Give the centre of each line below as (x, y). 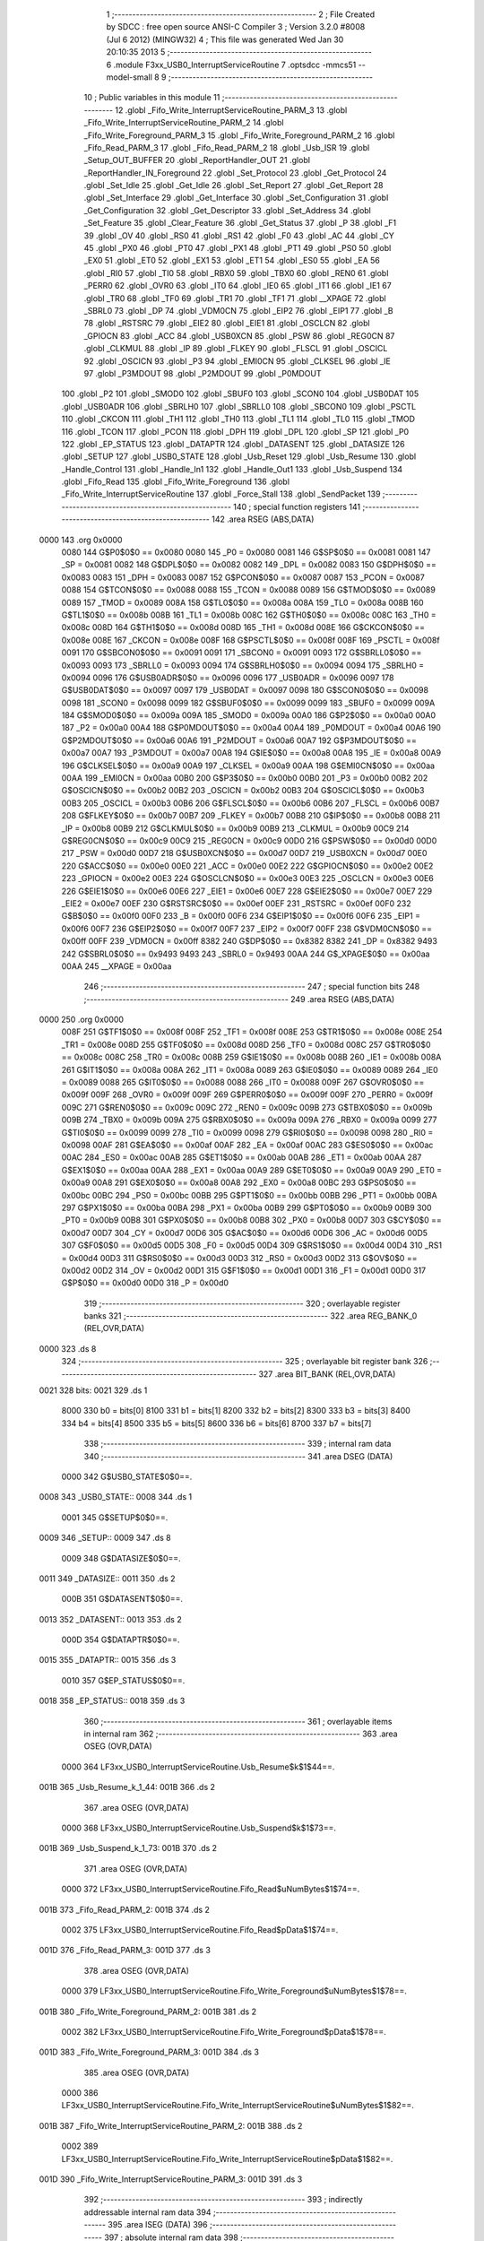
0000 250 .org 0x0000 (82, 1020)
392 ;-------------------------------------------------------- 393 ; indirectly (223, 2200)
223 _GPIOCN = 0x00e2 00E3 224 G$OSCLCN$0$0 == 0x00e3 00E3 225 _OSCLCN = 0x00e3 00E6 (247, 878)
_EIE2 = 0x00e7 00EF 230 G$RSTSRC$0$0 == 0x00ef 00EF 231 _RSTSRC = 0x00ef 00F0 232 (236, 903)
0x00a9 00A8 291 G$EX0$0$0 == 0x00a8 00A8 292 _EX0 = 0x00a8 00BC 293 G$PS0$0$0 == (239, 1182)
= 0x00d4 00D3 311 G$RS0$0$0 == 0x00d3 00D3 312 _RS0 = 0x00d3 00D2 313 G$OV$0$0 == (239, 1258)
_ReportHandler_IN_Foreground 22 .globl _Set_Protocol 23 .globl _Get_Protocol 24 (235, 173)
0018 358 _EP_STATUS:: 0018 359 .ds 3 (112, 1701)
